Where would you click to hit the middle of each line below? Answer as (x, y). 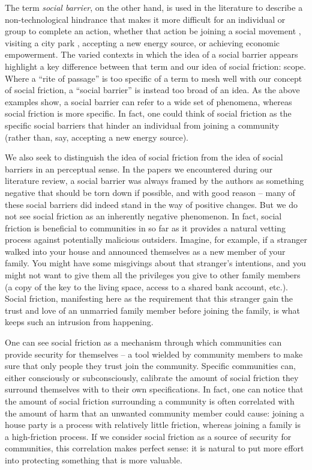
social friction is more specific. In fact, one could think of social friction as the (148, 113)
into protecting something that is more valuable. (94, 459)
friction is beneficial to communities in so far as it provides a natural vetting (145, 227)
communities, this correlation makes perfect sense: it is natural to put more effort (154, 448)
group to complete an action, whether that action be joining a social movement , (153, 31)
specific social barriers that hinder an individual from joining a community (142, 125)
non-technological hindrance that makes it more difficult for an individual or (145, 19)
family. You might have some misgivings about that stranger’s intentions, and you (155, 263)
